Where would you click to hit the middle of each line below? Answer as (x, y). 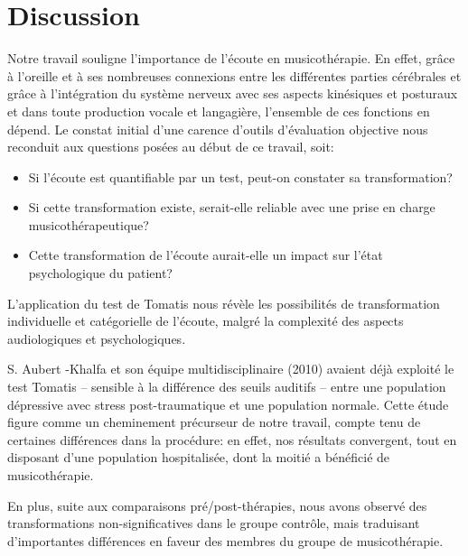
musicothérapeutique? (89, 224)
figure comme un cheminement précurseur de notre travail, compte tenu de (214, 422)
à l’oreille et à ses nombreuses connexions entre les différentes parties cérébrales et (234, 75)
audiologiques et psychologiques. (97, 338)
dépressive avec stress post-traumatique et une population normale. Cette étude (228, 404)
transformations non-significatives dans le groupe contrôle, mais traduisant (214, 523)
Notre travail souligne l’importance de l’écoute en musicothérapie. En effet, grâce (231, 58)
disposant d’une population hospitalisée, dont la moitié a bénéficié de (199, 457)
